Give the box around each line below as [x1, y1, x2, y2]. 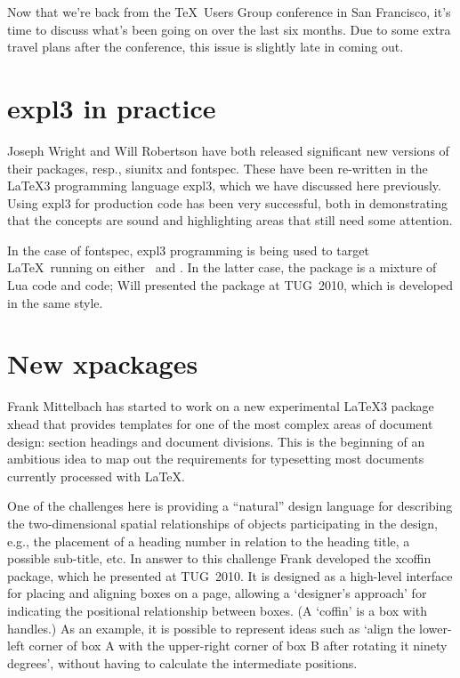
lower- [419, 618, 452, 637]
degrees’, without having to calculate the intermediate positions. [7, 653, 358, 672]
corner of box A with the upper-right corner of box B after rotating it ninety [28, 636, 448, 655]
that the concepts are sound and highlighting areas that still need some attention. [7, 211, 453, 230]
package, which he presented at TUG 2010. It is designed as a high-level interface [7, 566, 453, 585]
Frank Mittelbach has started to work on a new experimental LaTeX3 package [7, 397, 434, 416]
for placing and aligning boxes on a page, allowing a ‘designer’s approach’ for [7, 584, 427, 602]
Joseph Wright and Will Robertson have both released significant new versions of [7, 141, 449, 159]
